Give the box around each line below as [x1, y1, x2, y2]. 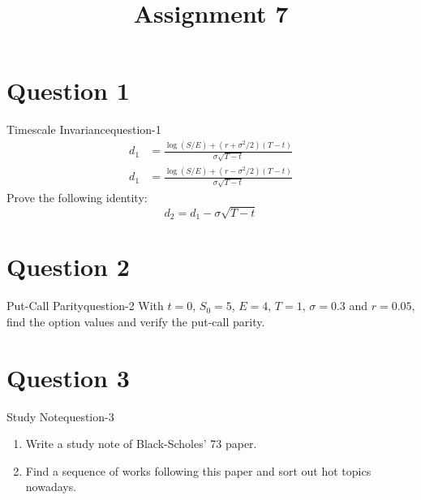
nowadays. [25, 478, 77, 495]
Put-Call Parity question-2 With [6, 297, 164, 314]
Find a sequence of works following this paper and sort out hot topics [25, 462, 372, 479]
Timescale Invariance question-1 [6, 121, 161, 138]
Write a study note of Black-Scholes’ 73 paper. [25, 435, 257, 452]
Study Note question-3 [6, 407, 114, 425]
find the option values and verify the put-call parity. [6, 312, 265, 330]
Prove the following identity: [6, 189, 148, 205]
